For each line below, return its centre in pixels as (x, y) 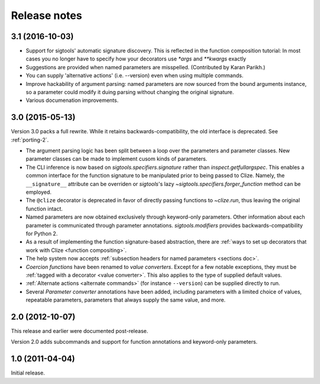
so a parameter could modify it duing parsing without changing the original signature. (130, 92)
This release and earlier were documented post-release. (79, 331)
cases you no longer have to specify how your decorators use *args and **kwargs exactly (136, 59)
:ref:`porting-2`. (30, 140)
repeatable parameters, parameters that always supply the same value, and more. (126, 300)
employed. (39, 192)
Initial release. (28, 373)
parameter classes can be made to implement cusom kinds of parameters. (116, 159)
